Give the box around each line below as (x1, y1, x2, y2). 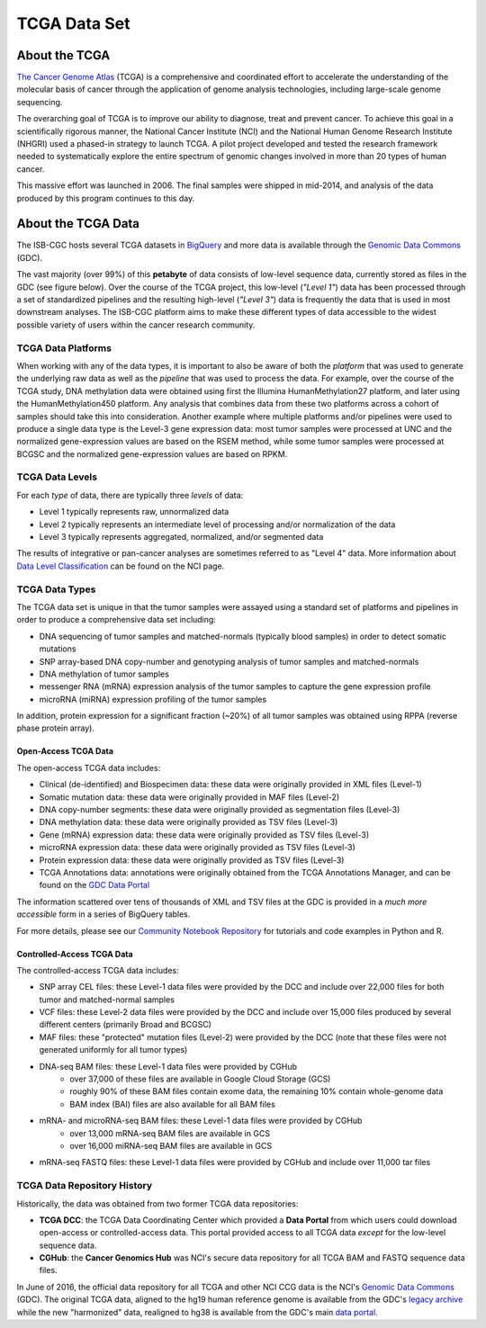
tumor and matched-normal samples (39, 994, 175, 1005)
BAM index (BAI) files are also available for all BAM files (69, 1099, 276, 1109)
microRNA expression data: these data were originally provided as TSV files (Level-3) (39, 842, 355, 853)
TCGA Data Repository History (16, 1180, 153, 1192)
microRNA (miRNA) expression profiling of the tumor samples (39, 694, 267, 704)
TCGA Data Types (16, 583, 96, 596)
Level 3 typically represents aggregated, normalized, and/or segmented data (39, 532, 324, 543)
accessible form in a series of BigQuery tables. (16, 909, 191, 920)
